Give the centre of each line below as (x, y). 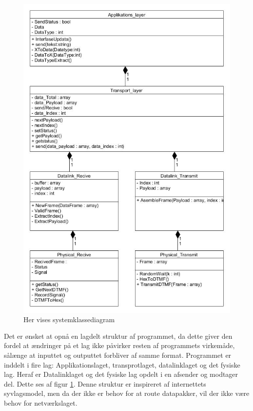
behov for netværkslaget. (41, 402)
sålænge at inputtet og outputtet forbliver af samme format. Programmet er (118, 355)
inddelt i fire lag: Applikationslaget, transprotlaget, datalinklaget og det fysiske (122, 364)
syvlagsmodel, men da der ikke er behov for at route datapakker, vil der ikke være (127, 393)
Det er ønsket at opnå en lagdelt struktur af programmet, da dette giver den (118, 336)
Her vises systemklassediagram (69, 319)
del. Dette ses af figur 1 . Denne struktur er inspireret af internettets (105, 383)
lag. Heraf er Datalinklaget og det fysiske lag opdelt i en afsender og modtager (121, 374)
